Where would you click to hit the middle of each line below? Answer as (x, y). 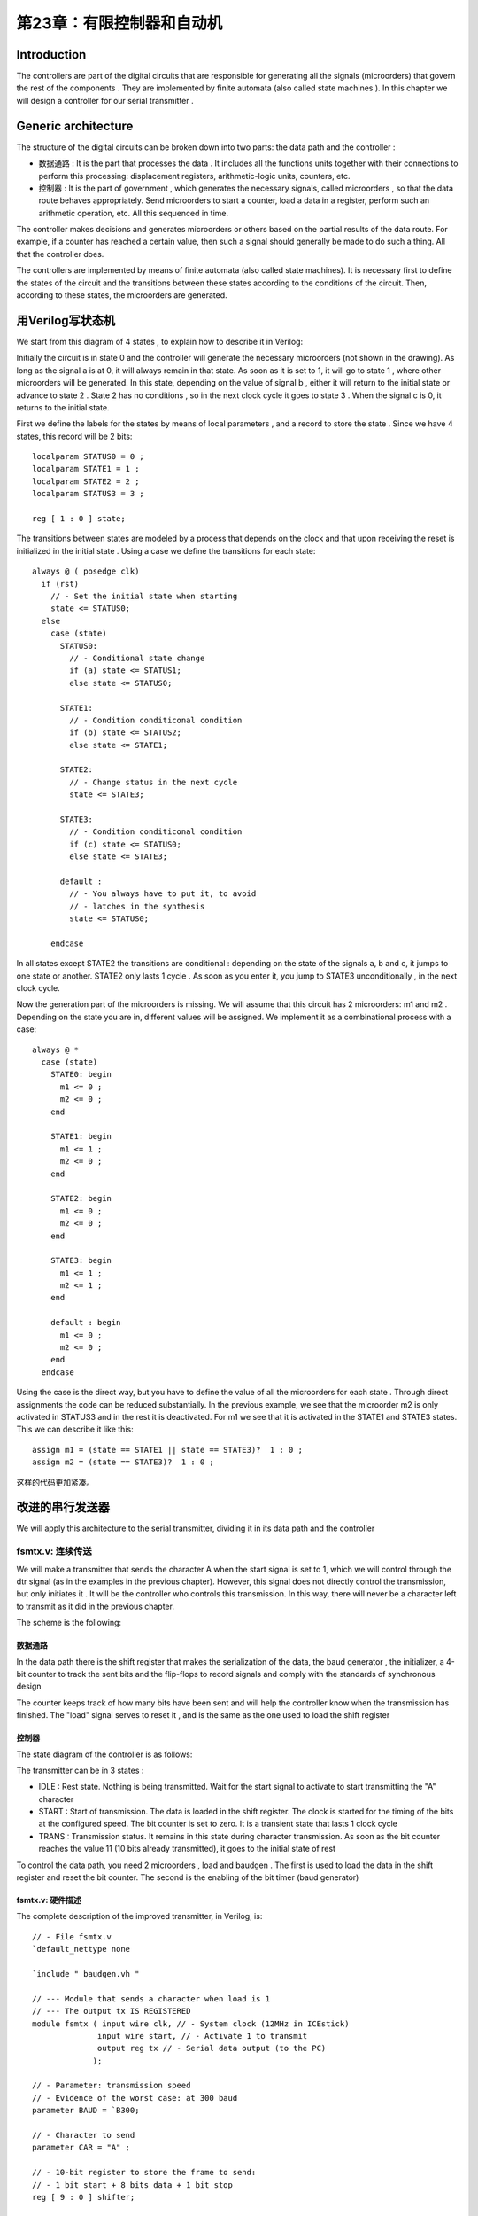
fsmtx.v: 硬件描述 (49, 1900)
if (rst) (60, 584)
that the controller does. (60, 254)
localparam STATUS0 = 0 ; (89, 457)
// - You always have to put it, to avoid (163, 894)
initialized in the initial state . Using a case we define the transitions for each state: (166, 550)
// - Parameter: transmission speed (112, 2086)
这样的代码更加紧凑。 (55, 1482)
